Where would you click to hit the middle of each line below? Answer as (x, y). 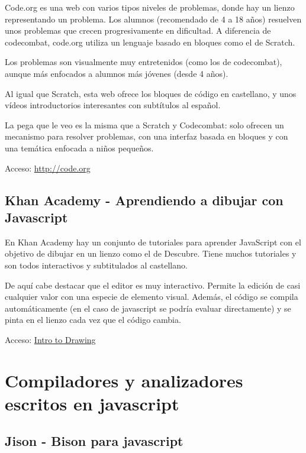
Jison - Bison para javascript (94, 441)
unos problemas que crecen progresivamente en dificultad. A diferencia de (138, 30)
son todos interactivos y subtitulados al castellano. (96, 265)
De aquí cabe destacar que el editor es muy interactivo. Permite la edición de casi (153, 285)
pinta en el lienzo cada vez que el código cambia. (93, 320)
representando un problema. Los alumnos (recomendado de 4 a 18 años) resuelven (153, 19)
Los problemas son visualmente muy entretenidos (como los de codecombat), (144, 62)
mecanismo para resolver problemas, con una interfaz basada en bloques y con (146, 136)
